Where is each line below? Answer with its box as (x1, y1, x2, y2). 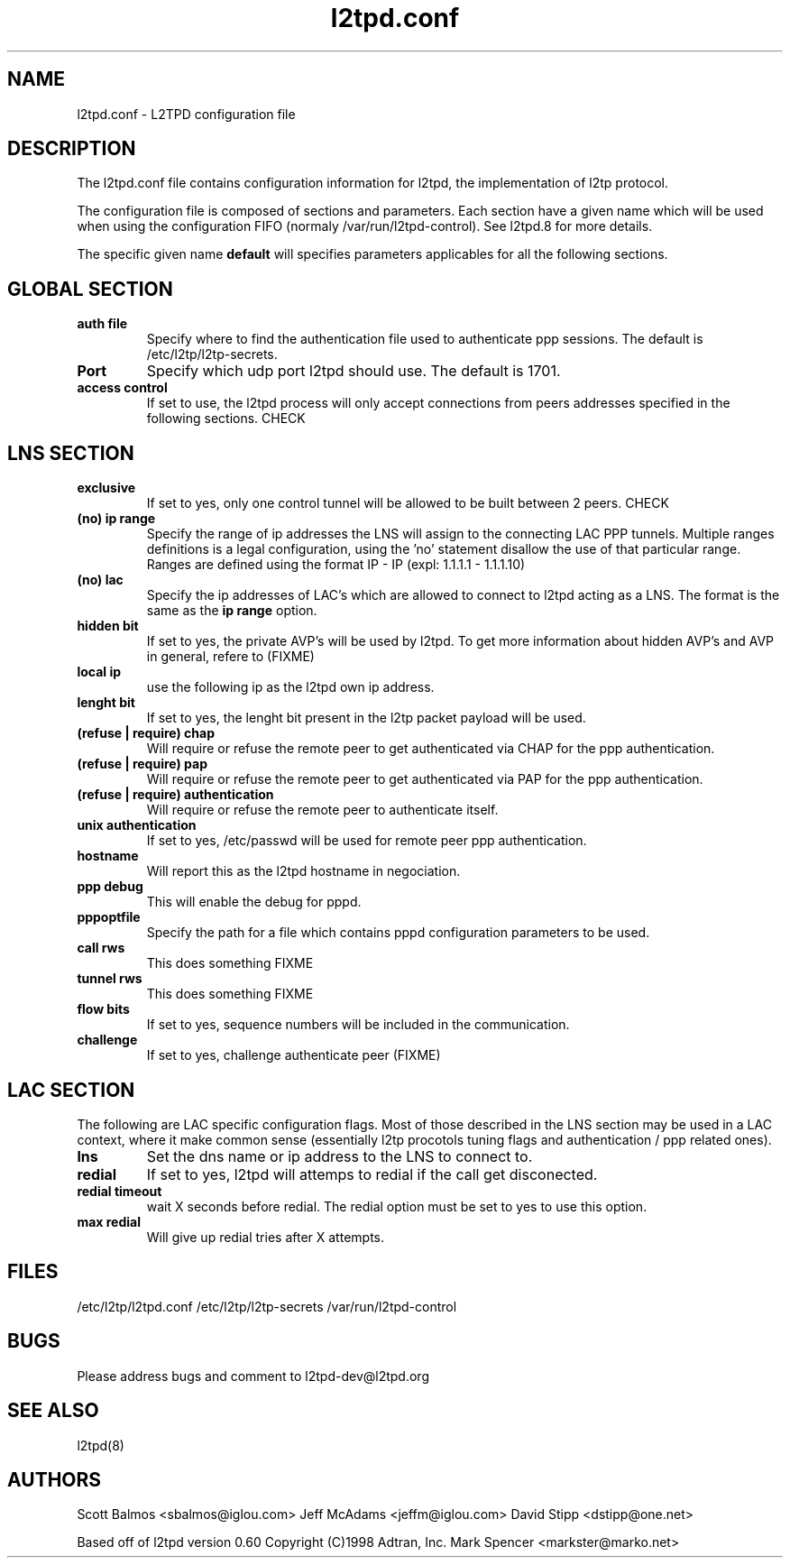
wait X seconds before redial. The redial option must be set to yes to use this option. (146, 1198, 648, 1214)
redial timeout (77, 1183, 162, 1199)
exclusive (77, 480, 136, 496)
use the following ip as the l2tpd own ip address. (146, 679, 435, 695)
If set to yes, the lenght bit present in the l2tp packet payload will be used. (146, 710, 586, 726)
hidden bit (77, 618, 139, 634)
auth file (77, 316, 128, 332)
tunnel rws (77, 971, 142, 987)
